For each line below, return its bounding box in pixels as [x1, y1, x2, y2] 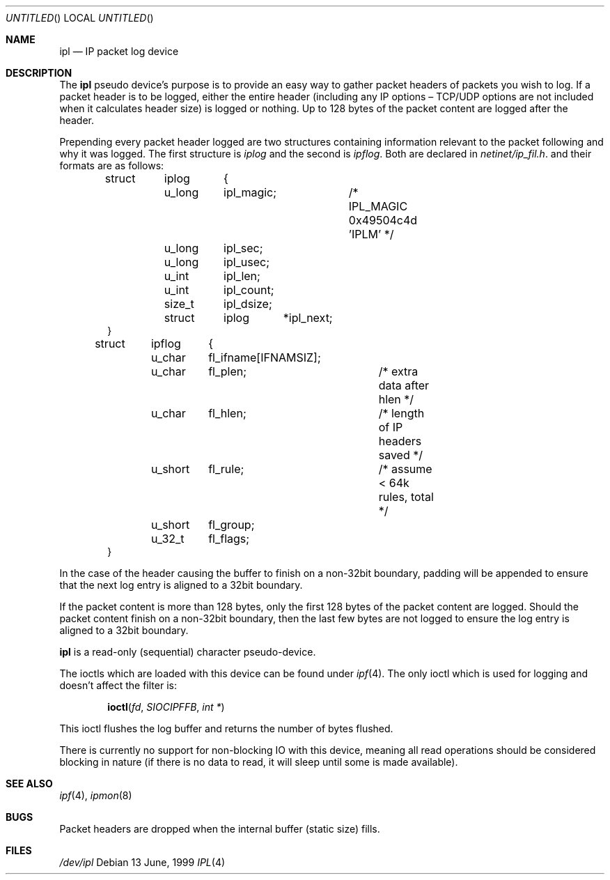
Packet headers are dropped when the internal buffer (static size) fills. [59, 823, 380, 835]
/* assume [378, 462, 432, 476]
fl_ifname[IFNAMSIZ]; [208, 350, 321, 364]
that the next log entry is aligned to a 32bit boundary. [59, 579, 303, 591]
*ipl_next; [283, 311, 333, 325]
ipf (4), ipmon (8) [59, 789, 132, 801]
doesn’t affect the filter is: [59, 679, 177, 691]
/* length [378, 406, 425, 420]
